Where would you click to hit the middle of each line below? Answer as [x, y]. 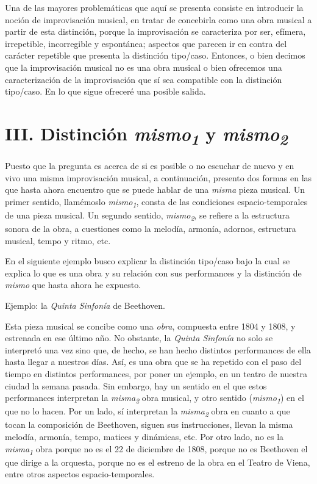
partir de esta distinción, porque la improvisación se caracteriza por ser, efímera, [155, 31]
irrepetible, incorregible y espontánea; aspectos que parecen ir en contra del [146, 43]
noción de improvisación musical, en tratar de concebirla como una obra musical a [158, 19]
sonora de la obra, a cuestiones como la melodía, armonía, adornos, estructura [151, 228]
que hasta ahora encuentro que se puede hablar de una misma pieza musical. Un [155, 190]
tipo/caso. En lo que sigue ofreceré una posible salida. [105, 91]
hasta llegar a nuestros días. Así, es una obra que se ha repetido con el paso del [153, 362]
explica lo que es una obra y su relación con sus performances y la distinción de [153, 273]
